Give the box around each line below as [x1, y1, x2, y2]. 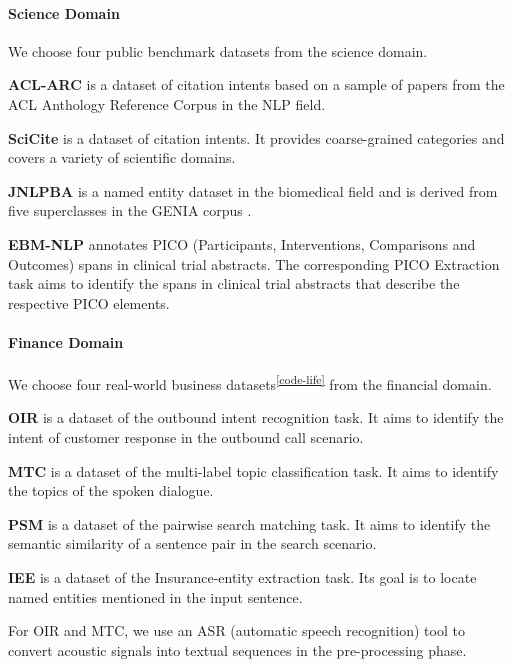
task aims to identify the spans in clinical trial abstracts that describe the [8, 273, 460, 294]
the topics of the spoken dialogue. [8, 480, 214, 501]
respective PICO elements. [8, 292, 170, 313]
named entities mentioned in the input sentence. [8, 586, 303, 607]
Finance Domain [8, 331, 124, 352]
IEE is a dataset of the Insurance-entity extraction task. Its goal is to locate [8, 566, 477, 587]
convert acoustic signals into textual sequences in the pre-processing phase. [8, 639, 467, 660]
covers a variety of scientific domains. [8, 147, 236, 168]
